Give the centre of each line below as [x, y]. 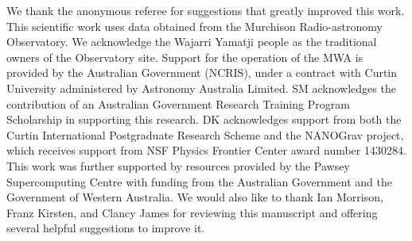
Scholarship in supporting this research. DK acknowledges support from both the [204, 119]
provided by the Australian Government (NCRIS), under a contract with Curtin [202, 73]
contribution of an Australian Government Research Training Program [178, 103]
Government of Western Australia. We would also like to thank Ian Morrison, [195, 197]
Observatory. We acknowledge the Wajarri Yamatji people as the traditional [192, 42]
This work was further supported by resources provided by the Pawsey [178, 165]
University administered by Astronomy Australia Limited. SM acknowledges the [201, 88]
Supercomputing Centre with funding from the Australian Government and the [199, 181]
